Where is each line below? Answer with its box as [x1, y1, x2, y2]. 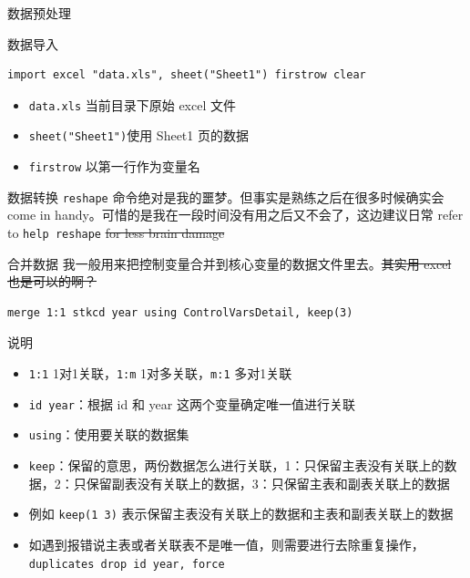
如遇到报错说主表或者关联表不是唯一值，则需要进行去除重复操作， [28, 534, 424, 553]
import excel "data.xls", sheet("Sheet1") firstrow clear [7, 68, 366, 82]
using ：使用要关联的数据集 [28, 425, 189, 444]
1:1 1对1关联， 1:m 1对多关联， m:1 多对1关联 [28, 364, 292, 383]
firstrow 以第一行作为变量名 [28, 157, 200, 176]
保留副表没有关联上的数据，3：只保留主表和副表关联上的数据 [86, 473, 450, 492]
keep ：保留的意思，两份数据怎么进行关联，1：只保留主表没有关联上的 [28, 456, 444, 474]
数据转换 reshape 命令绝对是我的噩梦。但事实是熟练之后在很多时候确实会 [7, 187, 444, 206]
